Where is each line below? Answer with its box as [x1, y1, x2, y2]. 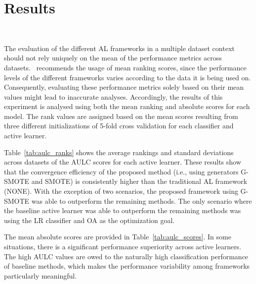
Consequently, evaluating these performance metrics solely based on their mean [4, 82, 244, 92]
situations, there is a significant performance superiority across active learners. [4, 241, 242, 251]
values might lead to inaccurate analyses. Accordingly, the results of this [4, 91, 223, 102]
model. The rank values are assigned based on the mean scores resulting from [4, 111, 238, 121]
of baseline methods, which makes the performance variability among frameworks [4, 261, 250, 271]
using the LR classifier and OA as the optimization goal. [4, 215, 175, 225]
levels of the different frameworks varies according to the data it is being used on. [4, 72, 251, 82]
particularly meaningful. [4, 270, 77, 281]
